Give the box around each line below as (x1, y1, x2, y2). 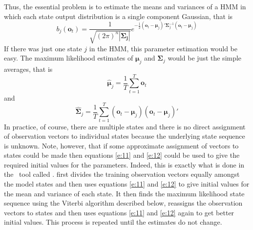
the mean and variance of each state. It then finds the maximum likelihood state (4, 188, 245, 198)
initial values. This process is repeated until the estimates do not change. (4, 217, 222, 227)
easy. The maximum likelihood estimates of (4, 53, 133, 63)
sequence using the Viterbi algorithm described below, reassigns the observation (4, 198, 243, 208)
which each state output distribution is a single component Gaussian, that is (4, 11, 233, 21)
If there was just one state (4, 43, 82, 53)
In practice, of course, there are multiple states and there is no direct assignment (4, 121, 246, 131)
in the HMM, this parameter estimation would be (89, 43, 237, 53)
